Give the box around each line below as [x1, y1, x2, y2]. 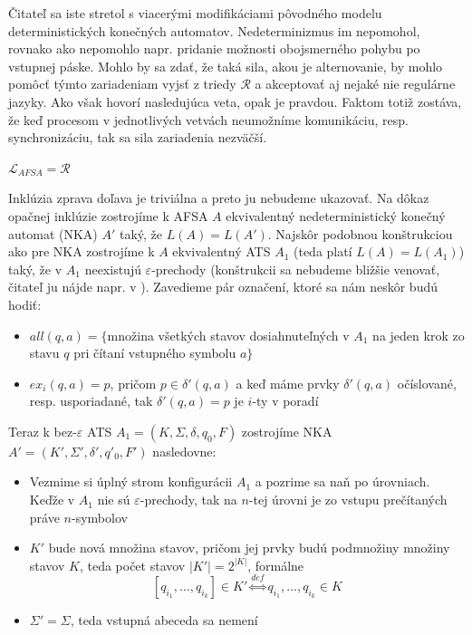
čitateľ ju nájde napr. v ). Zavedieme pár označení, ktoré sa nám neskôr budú [8, 277, 438, 296]
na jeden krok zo [372, 325, 465, 344]
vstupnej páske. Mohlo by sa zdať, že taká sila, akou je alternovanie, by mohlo [8, 56, 443, 75]
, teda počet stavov [79, 555, 186, 574]
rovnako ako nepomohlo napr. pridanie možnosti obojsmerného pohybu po [8, 39, 420, 58]
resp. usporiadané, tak [29, 391, 153, 410]
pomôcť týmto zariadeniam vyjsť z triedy [8, 74, 236, 93]
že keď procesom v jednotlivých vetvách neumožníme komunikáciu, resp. [8, 110, 409, 129]
